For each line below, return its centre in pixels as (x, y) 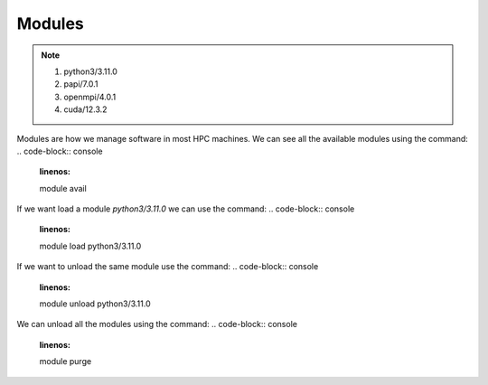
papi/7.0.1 (81, 84)
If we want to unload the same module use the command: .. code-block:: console (168, 267)
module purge (66, 362)
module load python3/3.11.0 (90, 246)
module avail (63, 188)
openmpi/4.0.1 (90, 97)
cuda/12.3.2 (85, 109)
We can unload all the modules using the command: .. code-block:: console (157, 324)
